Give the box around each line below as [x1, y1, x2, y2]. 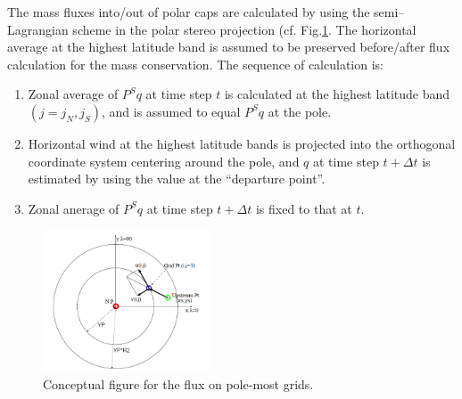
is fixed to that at [255, 199, 352, 217]
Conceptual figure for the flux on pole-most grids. [43, 374, 314, 393]
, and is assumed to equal [101, 102, 241, 120]
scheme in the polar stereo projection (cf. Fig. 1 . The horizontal [72, 20, 417, 38]
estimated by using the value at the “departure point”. [28, 169, 326, 188]
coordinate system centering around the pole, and [28, 151, 300, 170]
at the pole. [268, 102, 332, 120]
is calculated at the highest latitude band [224, 85, 450, 103]
